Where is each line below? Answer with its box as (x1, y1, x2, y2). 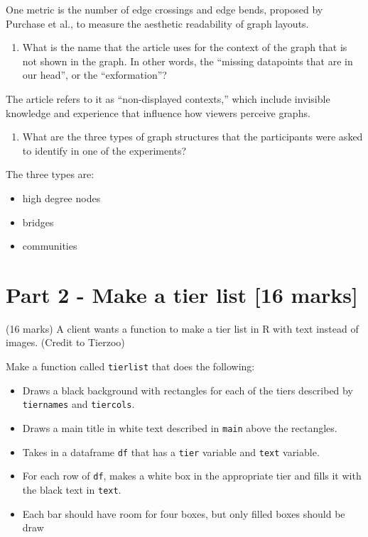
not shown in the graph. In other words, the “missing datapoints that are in (22, 53, 353, 68)
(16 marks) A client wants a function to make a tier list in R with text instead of (6, 321, 359, 336)
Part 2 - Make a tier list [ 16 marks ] (6, 279, 359, 309)
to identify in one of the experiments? (22, 143, 187, 157)
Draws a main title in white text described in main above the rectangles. (22, 420, 337, 435)
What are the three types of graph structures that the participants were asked (22, 129, 363, 144)
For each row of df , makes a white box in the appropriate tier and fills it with (22, 468, 362, 483)
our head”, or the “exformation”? (22, 67, 167, 82)
